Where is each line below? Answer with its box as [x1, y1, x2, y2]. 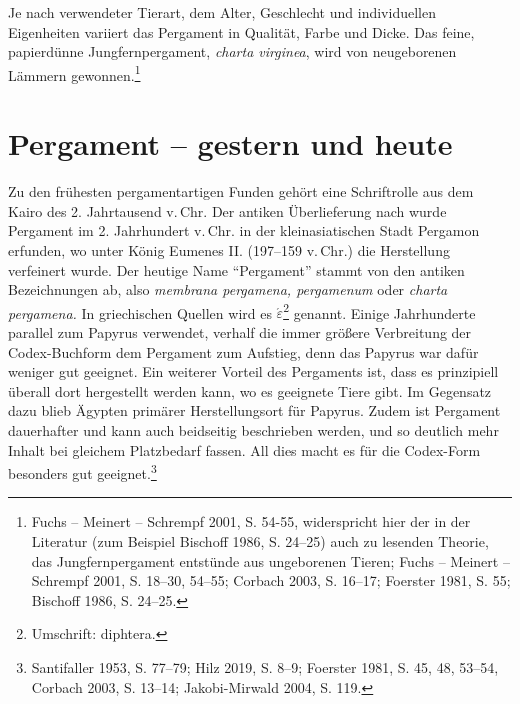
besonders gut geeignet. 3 [8, 460, 157, 483]
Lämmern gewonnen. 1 [8, 61, 141, 85]
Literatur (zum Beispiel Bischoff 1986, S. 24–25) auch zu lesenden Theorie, [31, 530, 489, 551]
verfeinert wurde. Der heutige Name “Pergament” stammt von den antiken [8, 259, 465, 280]
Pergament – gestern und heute [8, 123, 453, 164]
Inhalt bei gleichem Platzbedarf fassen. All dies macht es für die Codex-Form [8, 439, 481, 460]
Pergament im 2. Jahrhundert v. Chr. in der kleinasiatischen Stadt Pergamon [8, 220, 480, 241]
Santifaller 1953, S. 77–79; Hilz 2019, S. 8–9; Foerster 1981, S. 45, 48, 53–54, [31, 656, 499, 677]
